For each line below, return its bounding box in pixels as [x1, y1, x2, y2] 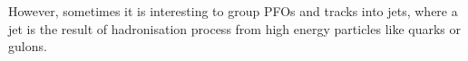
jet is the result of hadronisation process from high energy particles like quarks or [8, 19, 462, 38]
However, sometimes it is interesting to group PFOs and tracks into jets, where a [8, 2, 458, 20]
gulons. [8, 37, 47, 56]
